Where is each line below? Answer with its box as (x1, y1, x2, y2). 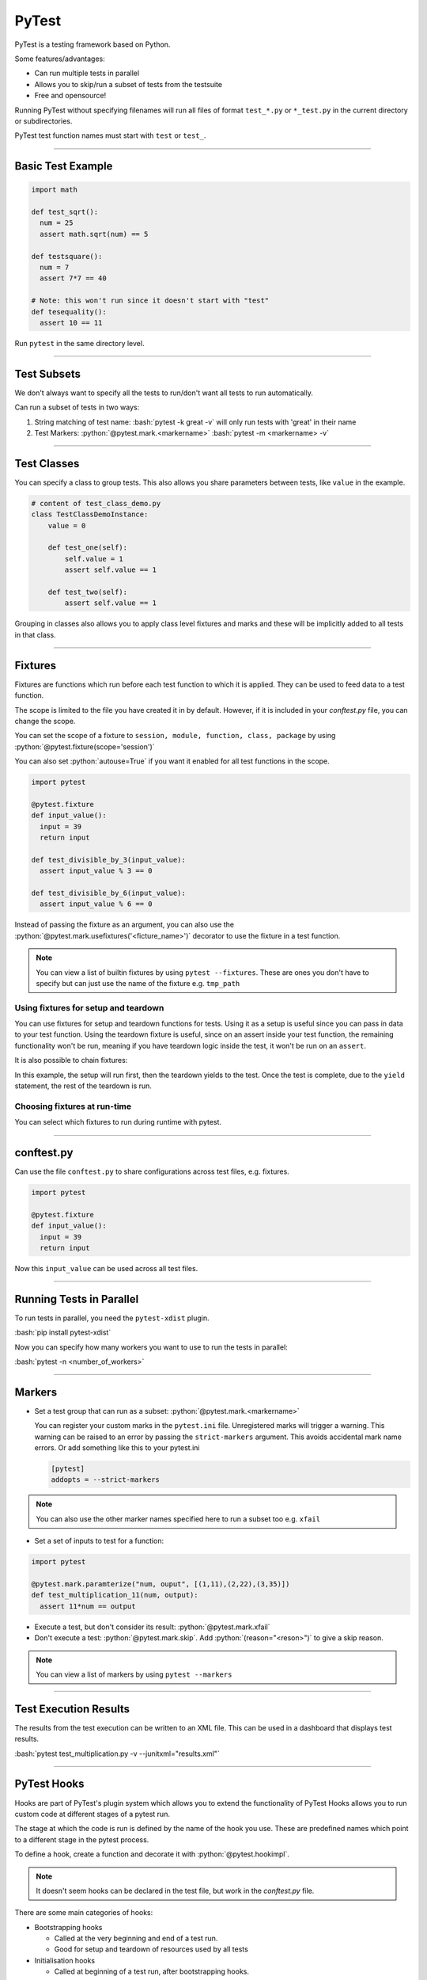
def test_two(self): (47, 588, 128, 597)
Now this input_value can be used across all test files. (14, 1263, 198, 1273)
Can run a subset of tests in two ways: (14, 402, 140, 412)
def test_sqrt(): (31, 208, 99, 217)
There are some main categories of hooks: (14, 1908, 153, 1917)
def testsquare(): (31, 252, 103, 261)
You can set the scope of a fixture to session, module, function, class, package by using (14, 731, 336, 741)
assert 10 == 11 (40, 318, 103, 327)
